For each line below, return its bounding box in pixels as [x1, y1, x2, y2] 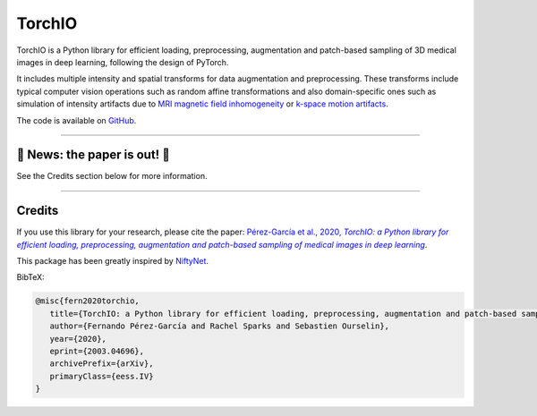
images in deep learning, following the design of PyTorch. [16, 56, 229, 67]
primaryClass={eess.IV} [49, 371, 154, 381]
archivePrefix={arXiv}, [49, 359, 154, 369]
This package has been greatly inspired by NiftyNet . [16, 256, 209, 267]
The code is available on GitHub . [16, 115, 137, 125]
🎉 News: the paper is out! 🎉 [16, 148, 170, 163]
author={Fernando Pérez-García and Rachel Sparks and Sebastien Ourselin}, [49, 321, 389, 331]
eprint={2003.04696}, [49, 346, 145, 357]
